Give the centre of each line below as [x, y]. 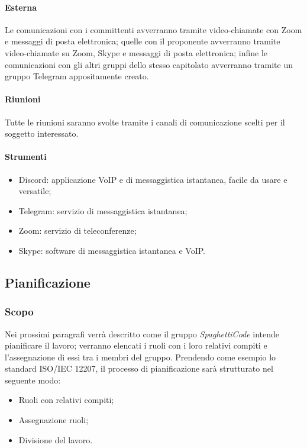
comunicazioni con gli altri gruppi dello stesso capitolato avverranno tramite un [149, 64]
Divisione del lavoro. [56, 439]
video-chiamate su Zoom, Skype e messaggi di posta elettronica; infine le [136, 52]
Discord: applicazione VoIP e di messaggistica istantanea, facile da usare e [153, 179]
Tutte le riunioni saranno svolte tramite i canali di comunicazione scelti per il [145, 122]
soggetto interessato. [42, 133]
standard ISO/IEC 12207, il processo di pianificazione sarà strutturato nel [139, 368]
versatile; [35, 191]
